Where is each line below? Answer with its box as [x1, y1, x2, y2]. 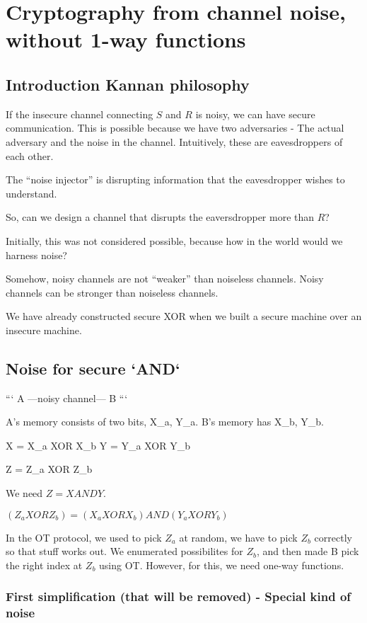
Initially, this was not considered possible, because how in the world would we [6, 233, 343, 248]
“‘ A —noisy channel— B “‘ [6, 390, 128, 405]
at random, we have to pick [179, 530, 298, 544]
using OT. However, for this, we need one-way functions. [99, 557, 344, 572]
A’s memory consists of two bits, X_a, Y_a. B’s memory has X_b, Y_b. [6, 414, 324, 429]
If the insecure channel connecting [6, 106, 153, 121]
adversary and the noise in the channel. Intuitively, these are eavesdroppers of [6, 134, 343, 149]
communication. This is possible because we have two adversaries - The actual [6, 120, 344, 135]
